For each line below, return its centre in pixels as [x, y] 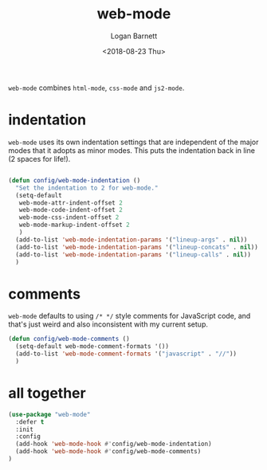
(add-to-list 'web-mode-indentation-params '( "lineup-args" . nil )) [132, 240]
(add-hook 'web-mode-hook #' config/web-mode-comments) [108, 452]
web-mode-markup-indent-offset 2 [74, 225]
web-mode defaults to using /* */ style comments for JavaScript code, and [130, 316]
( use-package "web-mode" [49, 414]
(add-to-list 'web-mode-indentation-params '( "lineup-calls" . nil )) [133, 255]
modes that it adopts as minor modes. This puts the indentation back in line [132, 150]
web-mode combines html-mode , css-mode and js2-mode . [96, 88]
